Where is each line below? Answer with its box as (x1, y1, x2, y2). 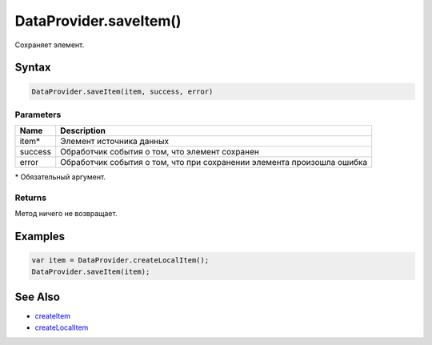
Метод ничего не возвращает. (14, 209, 118, 219)
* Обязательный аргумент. (14, 172, 106, 182)
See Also (14, 291, 60, 304)
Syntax (14, 61, 51, 74)
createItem (34, 311, 71, 321)
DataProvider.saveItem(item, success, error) (31, 86, 214, 96)
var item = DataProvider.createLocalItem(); (31, 256, 210, 265)
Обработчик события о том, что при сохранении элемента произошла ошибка (60, 157, 368, 168)
